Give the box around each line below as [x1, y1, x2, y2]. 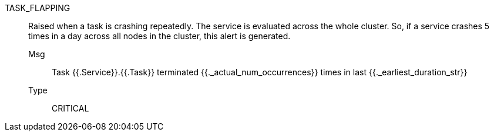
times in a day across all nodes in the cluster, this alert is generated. [28, 31, 291, 41]
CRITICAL [52, 103, 89, 113]
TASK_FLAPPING [5, 3, 70, 13]
